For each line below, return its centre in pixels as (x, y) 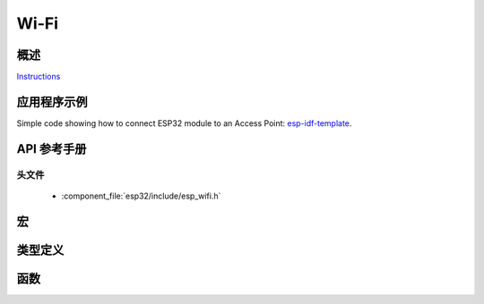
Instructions (39, 77)
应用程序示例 (52, 101)
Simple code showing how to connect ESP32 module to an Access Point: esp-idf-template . (184, 123)
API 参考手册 (52, 149)
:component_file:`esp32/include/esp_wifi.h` (141, 196)
